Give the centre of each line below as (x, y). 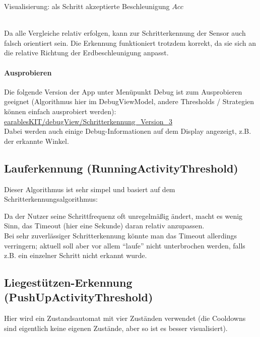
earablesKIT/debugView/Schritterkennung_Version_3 (88, 121)
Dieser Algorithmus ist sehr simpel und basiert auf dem (90, 189)
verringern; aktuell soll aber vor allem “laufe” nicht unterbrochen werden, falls (125, 245)
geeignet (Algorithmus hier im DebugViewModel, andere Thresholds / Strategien (129, 101)
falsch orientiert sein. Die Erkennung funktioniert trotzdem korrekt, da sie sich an (130, 43)
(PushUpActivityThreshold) (79, 297)
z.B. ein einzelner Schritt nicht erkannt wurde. (76, 255)
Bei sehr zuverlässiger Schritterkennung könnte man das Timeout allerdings (121, 235)
